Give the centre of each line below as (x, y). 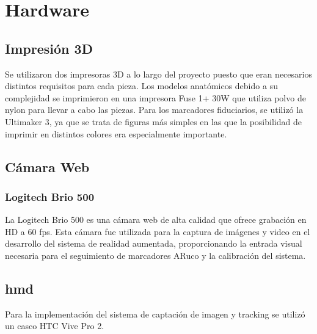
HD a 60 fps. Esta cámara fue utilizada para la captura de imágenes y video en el (158, 231)
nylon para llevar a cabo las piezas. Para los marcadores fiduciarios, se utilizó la (154, 110)
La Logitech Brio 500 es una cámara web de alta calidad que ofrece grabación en (156, 220)
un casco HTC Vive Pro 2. (55, 326)
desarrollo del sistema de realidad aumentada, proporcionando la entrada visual (154, 243)
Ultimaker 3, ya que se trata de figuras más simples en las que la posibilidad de (153, 121)
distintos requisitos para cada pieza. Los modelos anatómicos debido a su (141, 86)
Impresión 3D (49, 48)
